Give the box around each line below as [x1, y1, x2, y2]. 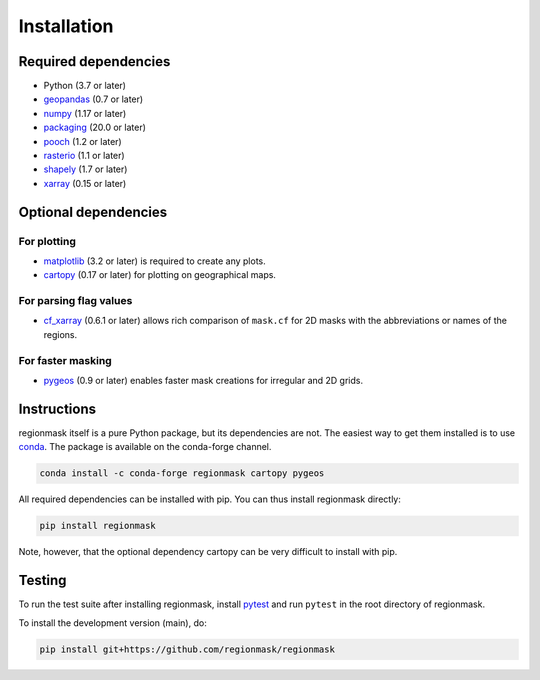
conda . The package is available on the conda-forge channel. [18, 441, 272, 453]
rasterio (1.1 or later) [43, 150, 125, 162]
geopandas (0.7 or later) [43, 93, 144, 105]
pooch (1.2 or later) [43, 135, 122, 147]
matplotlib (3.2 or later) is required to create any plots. [43, 255, 267, 267]
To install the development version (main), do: [18, 616, 207, 629]
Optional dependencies [18, 203, 168, 220]
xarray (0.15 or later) [43, 177, 127, 189]
